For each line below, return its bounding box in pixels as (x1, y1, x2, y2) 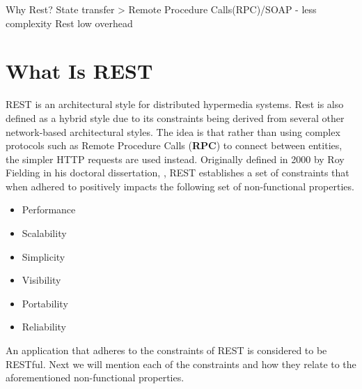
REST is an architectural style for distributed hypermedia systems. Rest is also (6, 97, 344, 112)
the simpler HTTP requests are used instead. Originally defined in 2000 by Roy (6, 151, 345, 166)
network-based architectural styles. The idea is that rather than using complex (6, 124, 340, 139)
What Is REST (6, 56, 153, 85)
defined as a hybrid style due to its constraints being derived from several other (6, 110, 345, 125)
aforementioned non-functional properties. (6, 370, 184, 385)
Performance (22, 202, 76, 217)
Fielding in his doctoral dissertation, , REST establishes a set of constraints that (6, 165, 349, 180)
